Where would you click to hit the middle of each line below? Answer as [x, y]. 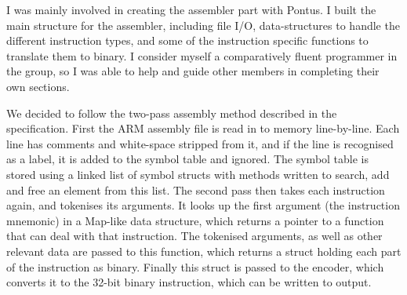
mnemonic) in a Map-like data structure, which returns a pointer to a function [195, 220]
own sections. [38, 86]
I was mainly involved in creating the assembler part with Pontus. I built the [191, 9]
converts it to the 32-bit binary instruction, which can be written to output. [189, 282]
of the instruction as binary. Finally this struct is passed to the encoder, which [195, 266]
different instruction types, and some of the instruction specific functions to [187, 40]
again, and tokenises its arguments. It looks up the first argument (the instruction [203, 205]
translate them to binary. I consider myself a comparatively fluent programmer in [202, 55]
